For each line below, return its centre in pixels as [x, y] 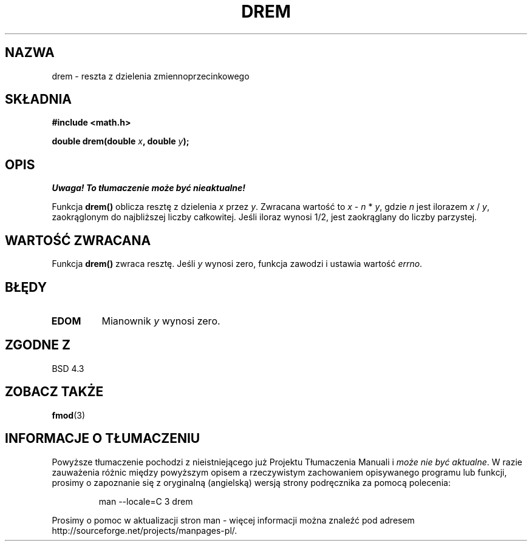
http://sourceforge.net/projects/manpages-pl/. [145, 530]
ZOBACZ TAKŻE [54, 392]
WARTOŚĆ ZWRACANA [78, 240]
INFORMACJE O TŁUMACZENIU [103, 439]
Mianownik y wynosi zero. [161, 321]
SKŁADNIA [38, 99]
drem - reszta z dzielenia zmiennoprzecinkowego [151, 76]
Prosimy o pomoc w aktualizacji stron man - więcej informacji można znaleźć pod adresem [233, 520]
